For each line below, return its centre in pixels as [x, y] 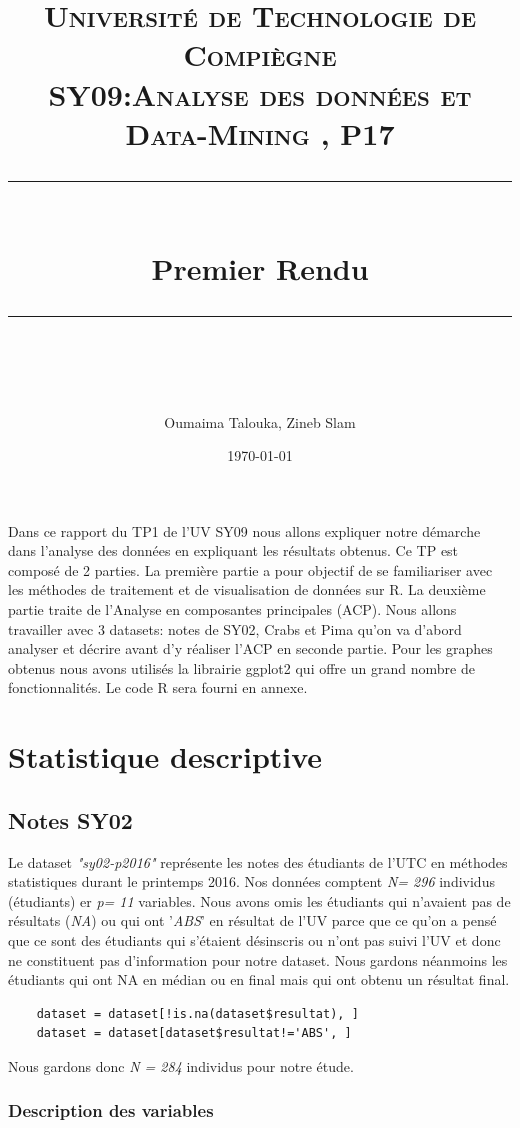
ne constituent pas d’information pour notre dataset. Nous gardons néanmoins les [258, 959]
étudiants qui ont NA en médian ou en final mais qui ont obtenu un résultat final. [259, 979]
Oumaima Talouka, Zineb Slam [260, 421]
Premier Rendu [260, 268]
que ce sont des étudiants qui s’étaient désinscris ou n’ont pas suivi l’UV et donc [254, 939]
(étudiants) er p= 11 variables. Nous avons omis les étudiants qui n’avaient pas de [259, 900]
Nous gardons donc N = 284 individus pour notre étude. [181, 1065]
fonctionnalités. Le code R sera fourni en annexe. [158, 687]
